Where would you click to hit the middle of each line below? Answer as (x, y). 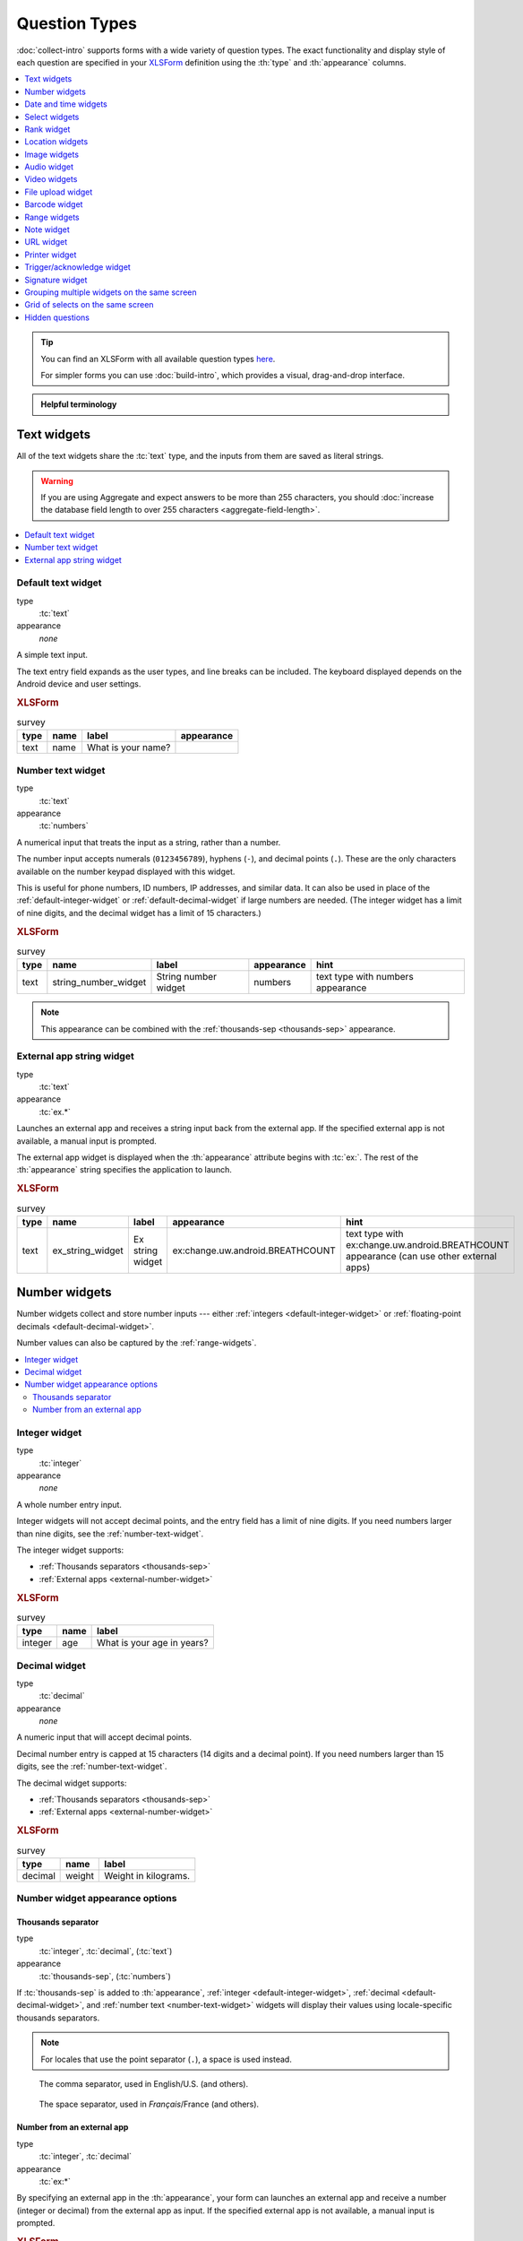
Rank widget (47, 129)
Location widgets (56, 142)
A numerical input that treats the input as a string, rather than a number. (149, 842)
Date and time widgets (66, 104)
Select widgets (52, 117)
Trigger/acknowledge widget (78, 267)
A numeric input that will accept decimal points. (104, 1737)
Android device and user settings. (79, 684)
